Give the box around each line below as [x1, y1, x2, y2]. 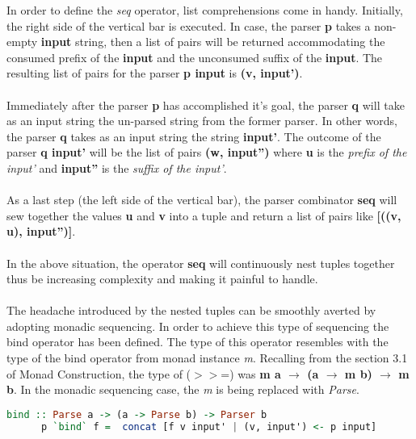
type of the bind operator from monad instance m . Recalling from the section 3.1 [6, 349, 408, 366]
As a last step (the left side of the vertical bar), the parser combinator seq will [6, 191, 397, 208]
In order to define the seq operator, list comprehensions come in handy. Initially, [6, 2, 403, 18]
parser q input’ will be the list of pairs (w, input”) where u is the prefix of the [6, 144, 407, 161]
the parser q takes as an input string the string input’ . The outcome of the [6, 128, 381, 144]
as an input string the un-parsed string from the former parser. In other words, [6, 112, 397, 129]
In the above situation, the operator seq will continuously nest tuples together [6, 254, 395, 271]
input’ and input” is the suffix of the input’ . [6, 159, 227, 176]
